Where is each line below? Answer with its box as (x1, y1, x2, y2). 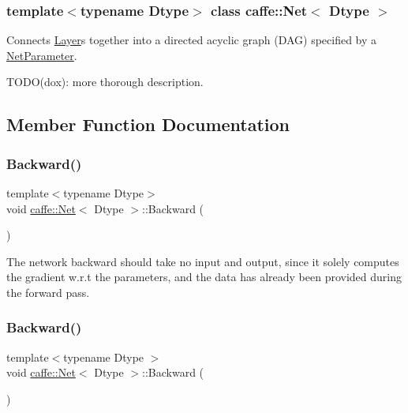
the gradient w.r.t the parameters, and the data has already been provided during (6, 268, 402, 285)
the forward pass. (6, 283, 90, 300)
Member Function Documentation (6, 112, 290, 137)
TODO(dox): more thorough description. (6, 73, 204, 90)
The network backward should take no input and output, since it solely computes (6, 253, 399, 269)
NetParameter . (6, 47, 77, 63)
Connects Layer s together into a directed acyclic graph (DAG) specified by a (6, 32, 377, 48)
